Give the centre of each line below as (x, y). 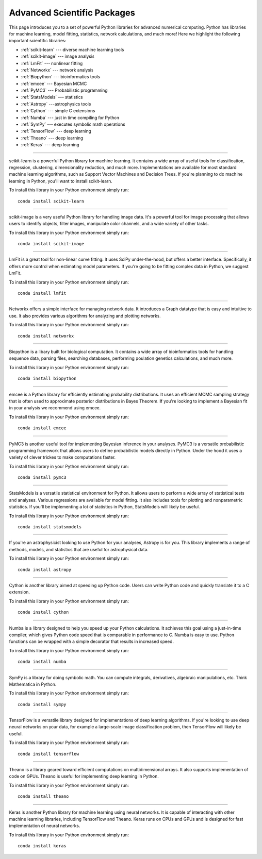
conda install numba (42, 662)
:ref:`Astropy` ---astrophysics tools (56, 104)
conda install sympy (42, 704)
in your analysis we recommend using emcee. (55, 408)
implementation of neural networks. (44, 826)
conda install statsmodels (50, 527)
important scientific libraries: (38, 41)
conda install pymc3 (42, 478)
